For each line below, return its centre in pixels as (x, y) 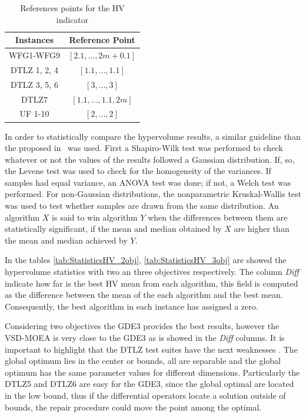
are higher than (262, 229)
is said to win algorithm (95, 217)
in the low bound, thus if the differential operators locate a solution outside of (145, 395)
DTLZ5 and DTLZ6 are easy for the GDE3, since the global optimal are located (149, 384)
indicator (72, 19)
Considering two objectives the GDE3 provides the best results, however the (142, 326)
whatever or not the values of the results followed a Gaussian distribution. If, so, (150, 159)
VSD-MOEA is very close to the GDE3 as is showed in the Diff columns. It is (145, 337)
